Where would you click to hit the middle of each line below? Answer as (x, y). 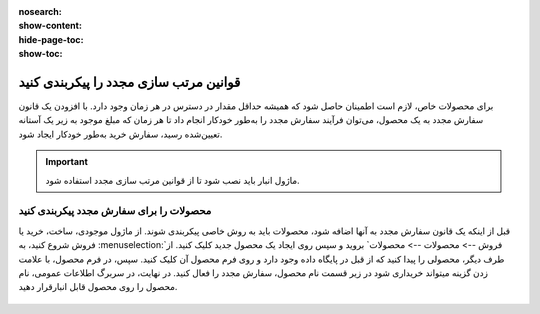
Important (67, 162)
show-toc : (40, 54)
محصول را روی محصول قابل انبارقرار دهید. (98, 287)
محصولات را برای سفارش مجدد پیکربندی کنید (115, 211)
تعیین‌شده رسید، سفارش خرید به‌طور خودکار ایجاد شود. (120, 134)
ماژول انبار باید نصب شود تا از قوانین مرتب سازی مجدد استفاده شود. (172, 180)
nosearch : (40, 11)
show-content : (50, 26)
